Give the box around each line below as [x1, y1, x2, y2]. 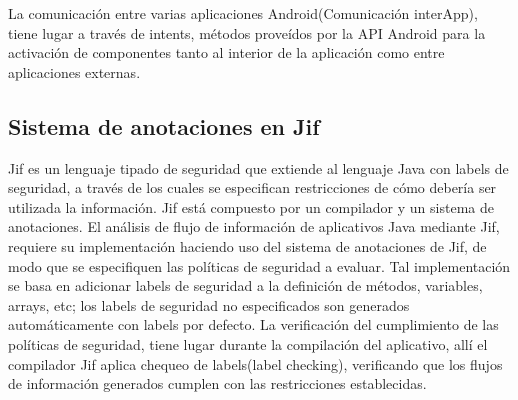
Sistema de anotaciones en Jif [8, 110, 320, 141]
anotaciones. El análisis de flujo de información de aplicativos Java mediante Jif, [8, 216, 500, 237]
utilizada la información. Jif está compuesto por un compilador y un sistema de [8, 196, 494, 217]
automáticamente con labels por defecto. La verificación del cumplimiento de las [8, 314, 499, 335]
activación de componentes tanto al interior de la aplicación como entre [8, 42, 445, 63]
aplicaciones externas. [8, 61, 141, 82]
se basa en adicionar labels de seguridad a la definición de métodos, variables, [8, 275, 483, 296]
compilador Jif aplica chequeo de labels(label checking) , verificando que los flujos [8, 353, 503, 374]
